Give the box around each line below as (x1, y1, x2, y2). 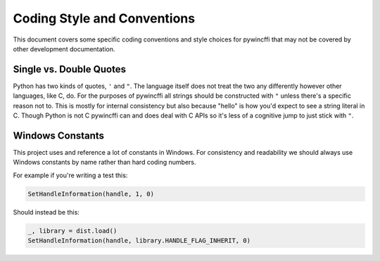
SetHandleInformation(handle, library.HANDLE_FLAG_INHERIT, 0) (27, 236, 251, 245)
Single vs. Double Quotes (13, 63, 127, 75)
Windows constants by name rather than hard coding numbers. (13, 158, 196, 167)
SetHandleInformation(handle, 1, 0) (27, 190, 155, 198)
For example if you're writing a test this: (13, 171, 128, 179)
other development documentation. (13, 44, 115, 53)
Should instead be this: (13, 208, 80, 216)
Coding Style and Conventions (13, 11, 196, 26)
